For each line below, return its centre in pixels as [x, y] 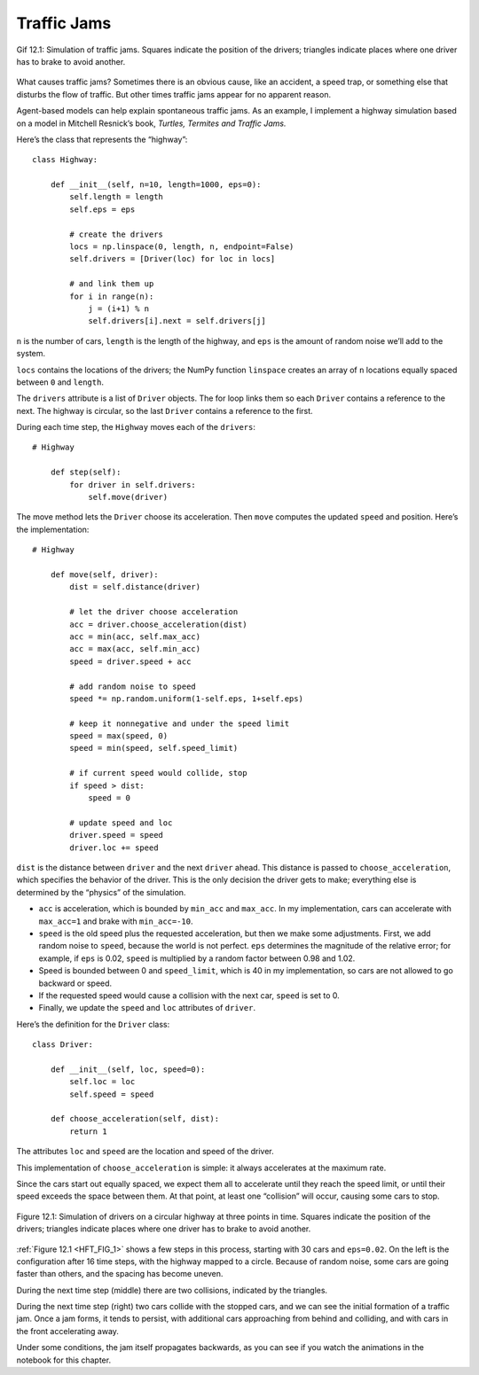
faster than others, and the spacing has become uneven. [120, 1274]
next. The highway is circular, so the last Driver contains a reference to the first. [165, 410]
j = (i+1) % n [119, 309]
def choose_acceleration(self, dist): [135, 1119]
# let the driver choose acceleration [154, 612]
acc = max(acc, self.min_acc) [135, 649]
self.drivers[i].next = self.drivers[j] [177, 321]
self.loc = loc [102, 1082]
